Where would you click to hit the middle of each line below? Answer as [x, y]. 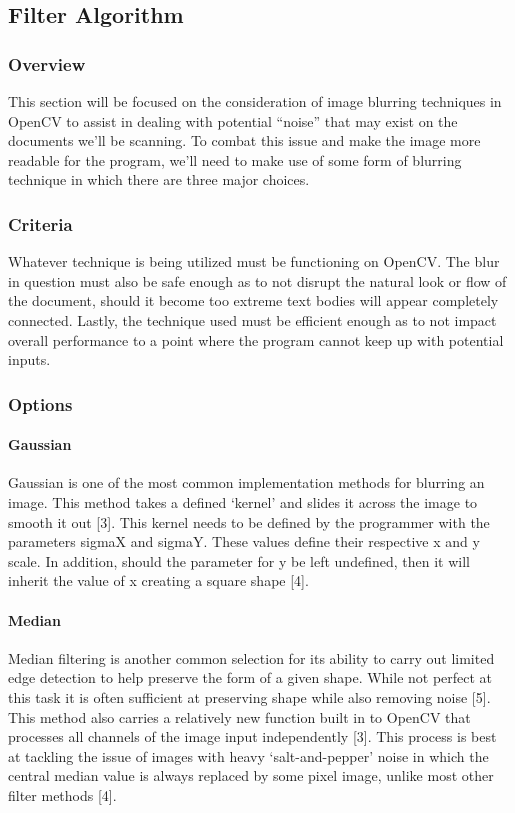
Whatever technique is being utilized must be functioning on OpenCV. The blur [254, 261]
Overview [47, 63]
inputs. [29, 359]
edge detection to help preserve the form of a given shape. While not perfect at [250, 677]
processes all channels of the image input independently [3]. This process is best [252, 736]
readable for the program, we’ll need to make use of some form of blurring [235, 159]
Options [40, 403]
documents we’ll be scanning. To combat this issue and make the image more [244, 140]
